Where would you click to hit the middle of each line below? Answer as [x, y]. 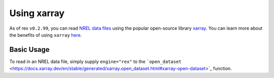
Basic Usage [29, 50]
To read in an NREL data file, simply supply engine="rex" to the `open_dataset [95, 61]
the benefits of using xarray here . [46, 35]
